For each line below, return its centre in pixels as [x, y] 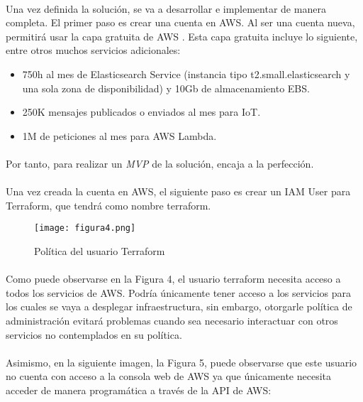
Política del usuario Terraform [100, 250]
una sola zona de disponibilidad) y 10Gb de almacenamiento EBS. [166, 88]
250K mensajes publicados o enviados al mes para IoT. [141, 112]
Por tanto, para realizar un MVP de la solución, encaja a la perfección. [160, 163]
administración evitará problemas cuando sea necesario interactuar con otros [172, 320]
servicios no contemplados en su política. [94, 334]
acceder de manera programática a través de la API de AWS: [139, 390]
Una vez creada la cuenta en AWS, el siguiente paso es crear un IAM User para [178, 191]
